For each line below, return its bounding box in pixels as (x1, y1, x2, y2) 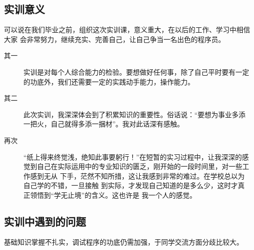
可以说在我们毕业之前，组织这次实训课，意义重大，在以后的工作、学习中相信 (4, 24, 250, 35)
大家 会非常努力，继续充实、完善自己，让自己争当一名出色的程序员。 (4, 34, 225, 44)
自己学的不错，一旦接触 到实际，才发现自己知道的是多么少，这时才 (23, 180, 238, 190)
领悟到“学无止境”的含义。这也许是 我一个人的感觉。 (30, 189, 196, 200)
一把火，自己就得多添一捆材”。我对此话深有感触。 (23, 119, 184, 129)
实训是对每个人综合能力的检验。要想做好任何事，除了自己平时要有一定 (23, 66, 249, 77)
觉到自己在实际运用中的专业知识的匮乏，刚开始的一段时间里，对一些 (23, 161, 242, 171)
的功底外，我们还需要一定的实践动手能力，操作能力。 (23, 76, 194, 86)
